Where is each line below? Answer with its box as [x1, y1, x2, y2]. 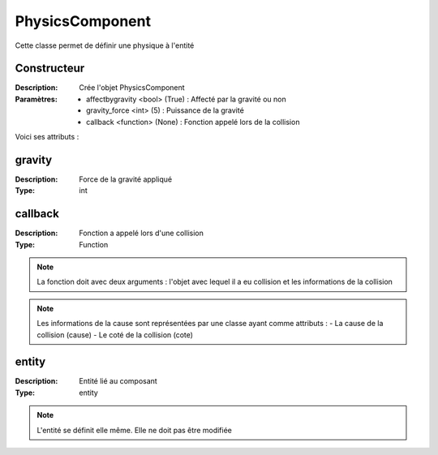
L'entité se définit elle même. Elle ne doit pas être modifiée [36, 425, 233, 435]
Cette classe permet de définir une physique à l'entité [15, 41, 195, 50]
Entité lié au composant [79, 376, 157, 386]
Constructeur [15, 62, 85, 75]
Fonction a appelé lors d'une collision [79, 228, 204, 238]
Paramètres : [15, 94, 58, 104]
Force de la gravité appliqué [79, 174, 173, 184]
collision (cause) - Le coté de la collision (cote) [36, 329, 194, 340]
